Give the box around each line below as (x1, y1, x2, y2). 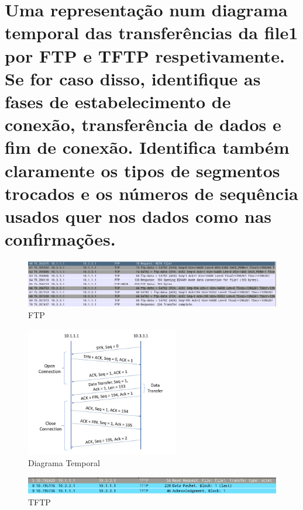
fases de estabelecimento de (5, 89, 231, 113)
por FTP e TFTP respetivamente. (5, 43, 285, 67)
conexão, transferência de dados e (5, 112, 281, 136)
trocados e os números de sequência (5, 181, 298, 205)
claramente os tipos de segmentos (5, 158, 280, 182)
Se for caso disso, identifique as (5, 66, 261, 90)
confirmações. (5, 227, 116, 251)
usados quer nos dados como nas (5, 204, 272, 228)
